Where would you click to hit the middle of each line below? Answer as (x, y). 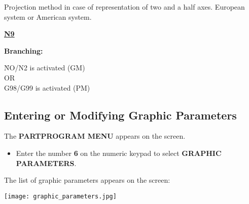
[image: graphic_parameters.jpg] (60, 196)
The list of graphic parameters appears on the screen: (87, 180)
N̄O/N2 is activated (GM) (45, 68)
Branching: (24, 50)
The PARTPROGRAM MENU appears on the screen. (95, 136)
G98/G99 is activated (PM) (47, 87)
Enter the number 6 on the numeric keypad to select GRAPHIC (119, 153)
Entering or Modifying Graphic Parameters (120, 115)
